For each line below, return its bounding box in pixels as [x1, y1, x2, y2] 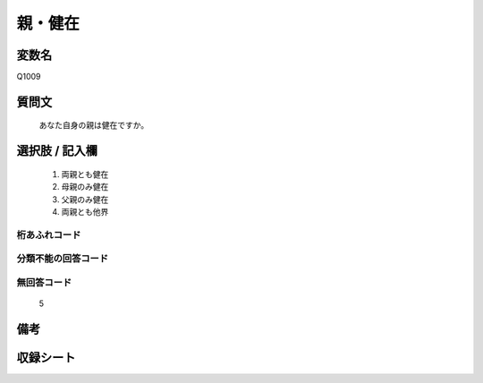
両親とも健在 [61, 168, 109, 179]
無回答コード [16, 276, 72, 288]
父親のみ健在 [61, 193, 109, 205]
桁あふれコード [16, 228, 81, 241]
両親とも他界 [61, 207, 109, 217]
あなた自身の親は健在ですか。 [38, 120, 149, 131]
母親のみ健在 [61, 182, 109, 192]
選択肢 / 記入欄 [16, 143, 98, 158]
